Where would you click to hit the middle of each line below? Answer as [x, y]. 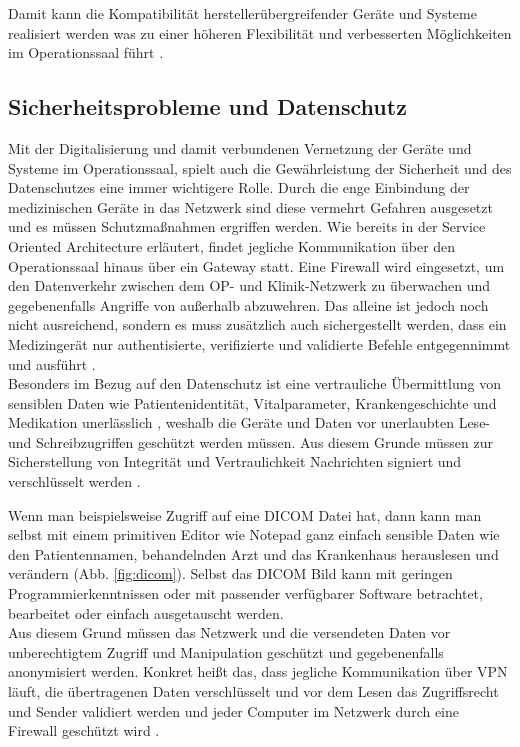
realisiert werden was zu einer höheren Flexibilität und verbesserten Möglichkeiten [260, 32]
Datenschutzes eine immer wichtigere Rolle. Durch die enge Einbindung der [239, 187]
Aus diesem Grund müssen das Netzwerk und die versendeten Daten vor [229, 632]
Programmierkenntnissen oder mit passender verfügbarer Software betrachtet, [245, 593]
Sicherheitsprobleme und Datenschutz [207, 106]
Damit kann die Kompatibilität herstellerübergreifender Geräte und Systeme [242, 13]
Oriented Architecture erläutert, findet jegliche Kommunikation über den [232, 245]
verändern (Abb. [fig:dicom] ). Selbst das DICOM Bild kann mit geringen [230, 573]
